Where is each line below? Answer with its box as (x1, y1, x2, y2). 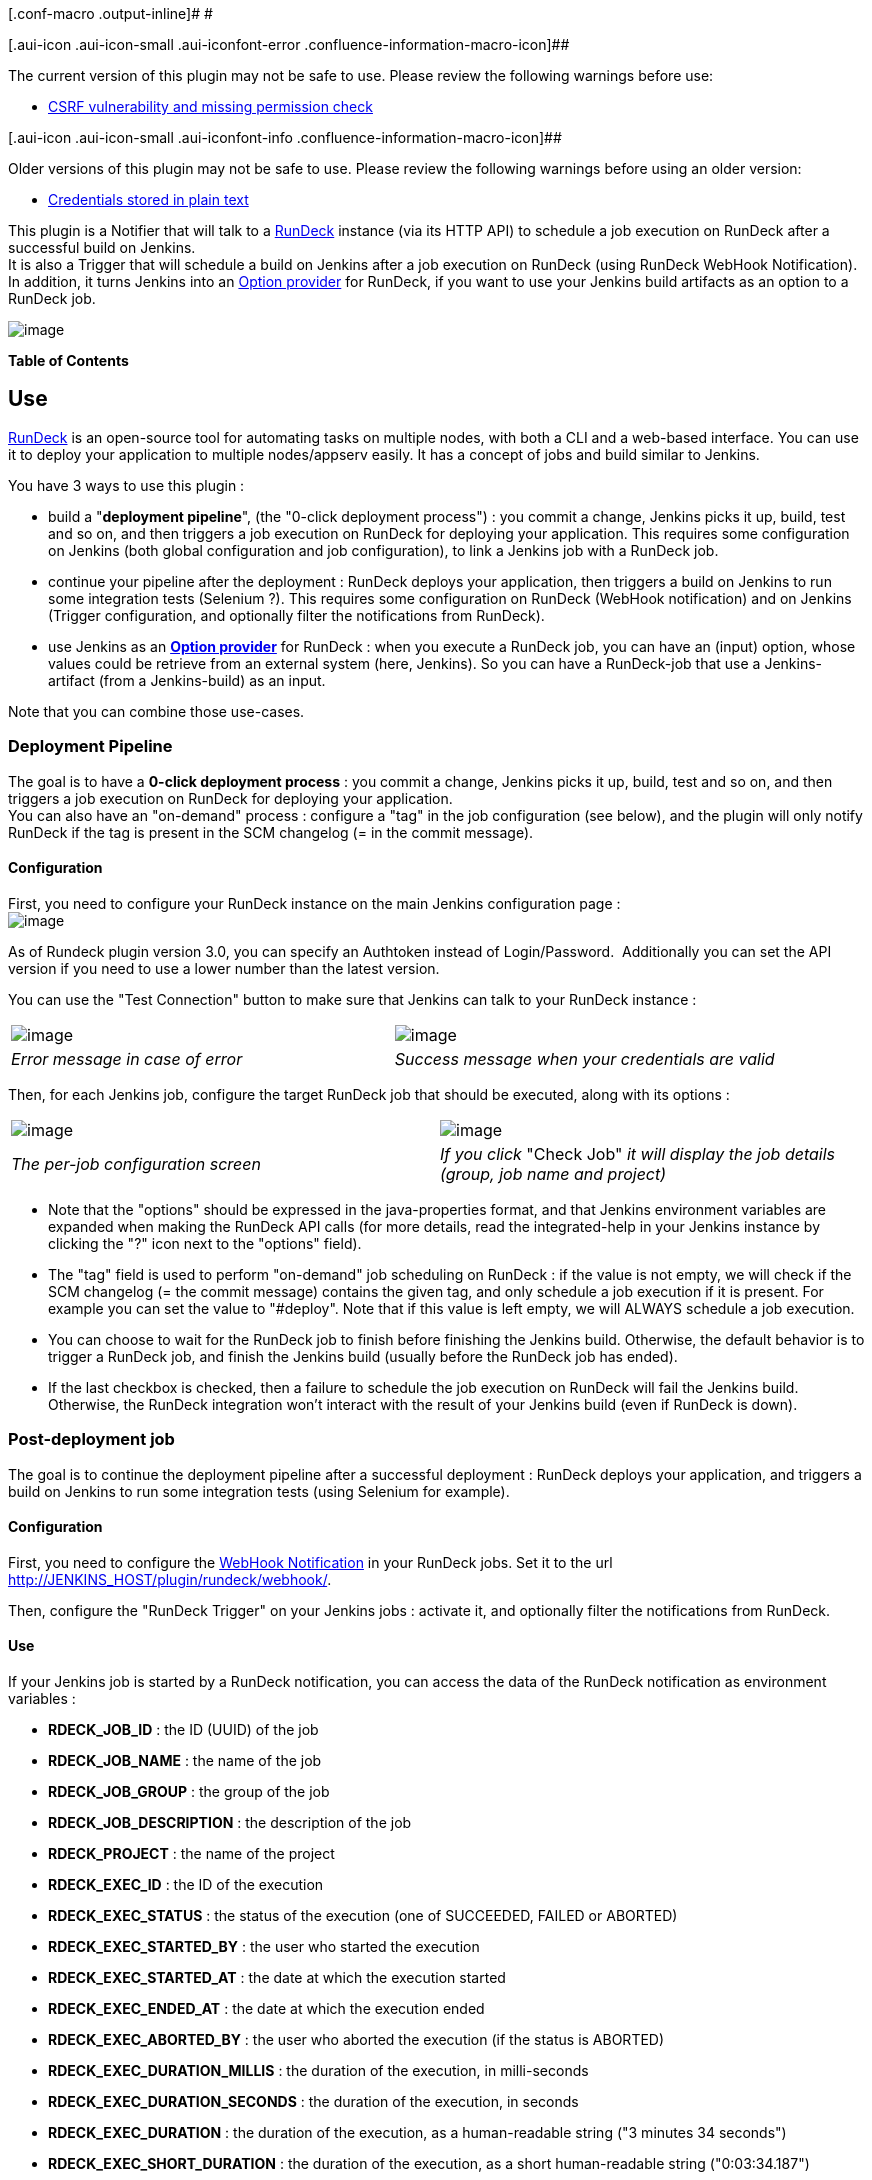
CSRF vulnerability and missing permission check (48, 98, 373, 115)
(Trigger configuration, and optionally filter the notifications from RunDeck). (48, 606, 545, 624)
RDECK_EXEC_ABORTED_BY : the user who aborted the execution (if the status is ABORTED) (48, 2031, 665, 2048)
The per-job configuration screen (11, 1153, 261, 1174)
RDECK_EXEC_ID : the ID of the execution (48, 1876, 324, 1893)
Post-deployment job (8, 1429, 175, 1450)
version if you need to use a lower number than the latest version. (8, 959, 440, 977)
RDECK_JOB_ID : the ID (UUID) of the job (48, 1721, 319, 1738)
